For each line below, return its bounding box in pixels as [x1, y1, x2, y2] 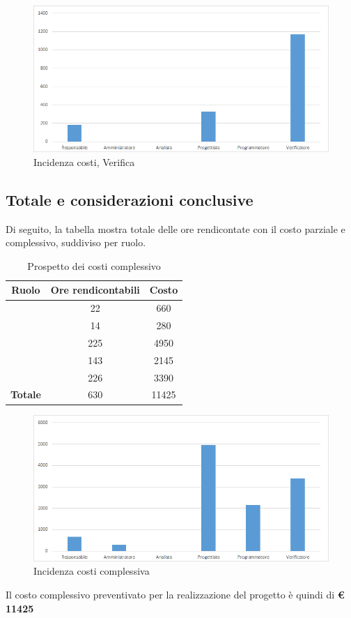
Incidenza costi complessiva [33, 564, 150, 578]
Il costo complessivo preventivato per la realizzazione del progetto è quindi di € [6, 587, 345, 602]
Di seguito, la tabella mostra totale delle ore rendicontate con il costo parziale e [6, 221, 345, 236]
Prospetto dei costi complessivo [27, 258, 161, 273]
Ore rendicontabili [50, 282, 140, 297]
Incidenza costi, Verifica [33, 154, 135, 169]
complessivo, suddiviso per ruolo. [6, 235, 146, 250]
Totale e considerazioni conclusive [6, 188, 253, 210]
